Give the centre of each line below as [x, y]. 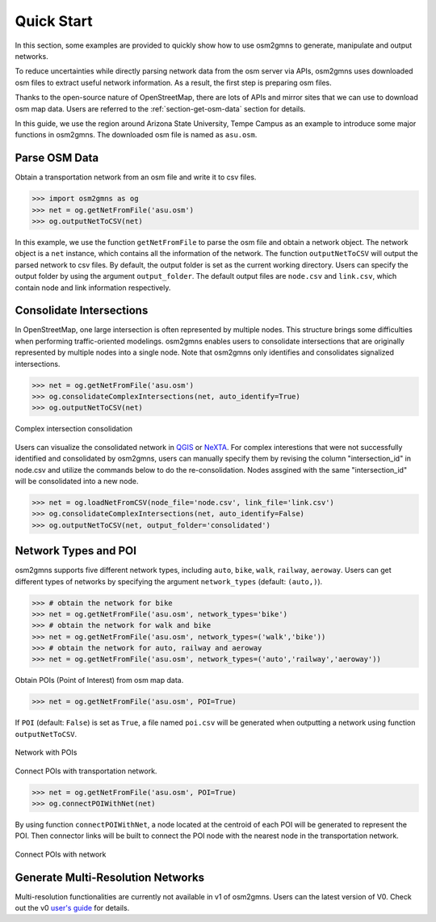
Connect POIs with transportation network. [86, 771]
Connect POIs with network [61, 854]
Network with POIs [46, 752]
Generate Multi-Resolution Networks [110, 877]
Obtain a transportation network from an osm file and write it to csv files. [136, 177]
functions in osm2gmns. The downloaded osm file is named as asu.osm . [136, 135]
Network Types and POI [76, 551]
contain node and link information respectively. [93, 288]
